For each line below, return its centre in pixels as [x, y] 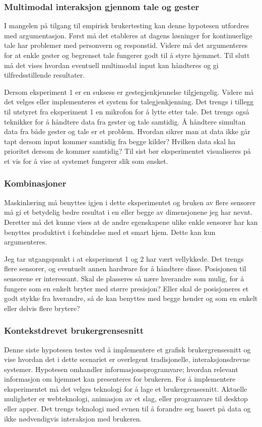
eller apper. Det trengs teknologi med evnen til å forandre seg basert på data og [127, 409]
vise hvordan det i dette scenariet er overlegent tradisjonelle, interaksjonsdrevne [127, 359]
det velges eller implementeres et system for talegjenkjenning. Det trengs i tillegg [129, 102]
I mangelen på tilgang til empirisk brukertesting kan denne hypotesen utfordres [127, 25]
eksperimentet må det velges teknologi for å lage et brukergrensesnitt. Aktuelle [126, 388]
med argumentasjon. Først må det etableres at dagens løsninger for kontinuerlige [128, 35]
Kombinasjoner [35, 183]
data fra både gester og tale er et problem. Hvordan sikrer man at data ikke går [127, 131]
